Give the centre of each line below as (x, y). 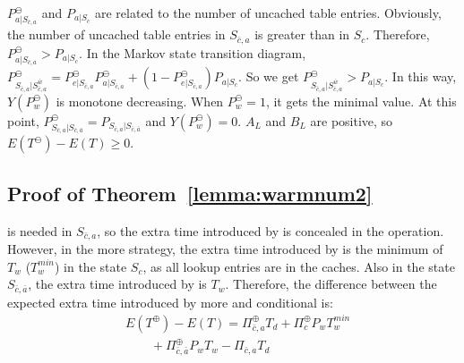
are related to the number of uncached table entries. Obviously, (268, 13)
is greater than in (302, 34)
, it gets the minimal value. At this (361, 101)
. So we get (269, 76)
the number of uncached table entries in (116, 34)
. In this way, (421, 76)
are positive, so (352, 120)
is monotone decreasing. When (140, 101)
